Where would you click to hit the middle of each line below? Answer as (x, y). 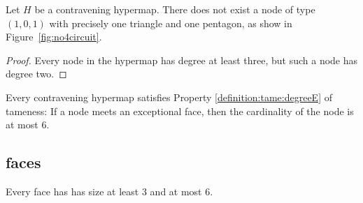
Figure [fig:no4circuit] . (54, 37)
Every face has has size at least (72, 191)
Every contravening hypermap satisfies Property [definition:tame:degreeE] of (169, 97)
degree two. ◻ (36, 74)
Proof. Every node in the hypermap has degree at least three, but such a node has (182, 60)
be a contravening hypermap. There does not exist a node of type (175, 9)
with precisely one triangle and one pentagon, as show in (171, 23)
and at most (176, 191)
